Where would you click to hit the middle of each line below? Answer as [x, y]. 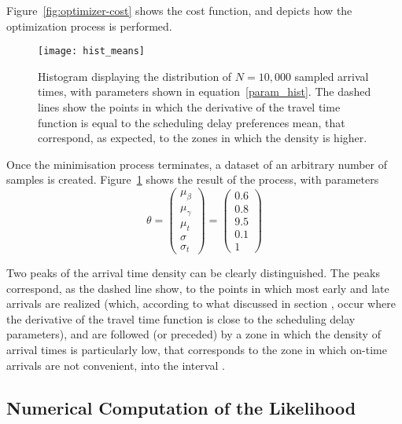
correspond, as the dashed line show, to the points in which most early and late [198, 288]
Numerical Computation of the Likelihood [181, 407]
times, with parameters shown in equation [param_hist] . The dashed [205, 91]
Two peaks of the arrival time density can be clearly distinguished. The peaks [193, 273]
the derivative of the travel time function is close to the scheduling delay [181, 318]
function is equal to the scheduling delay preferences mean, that [192, 122]
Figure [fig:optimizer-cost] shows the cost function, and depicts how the [179, 10]
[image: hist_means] [92, 51]
